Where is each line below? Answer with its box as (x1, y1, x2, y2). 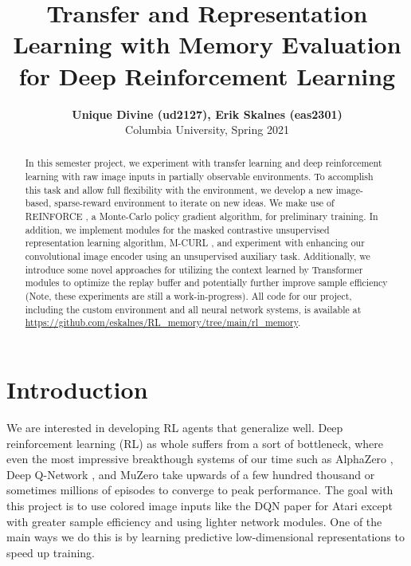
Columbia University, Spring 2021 (125, 121, 289, 138)
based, (25, 196, 52, 210)
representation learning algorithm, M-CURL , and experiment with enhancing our (25, 236, 365, 250)
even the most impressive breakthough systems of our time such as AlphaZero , (6, 450, 393, 467)
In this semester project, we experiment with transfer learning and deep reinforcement (25, 156, 382, 170)
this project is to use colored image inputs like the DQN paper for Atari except (6, 497, 393, 513)
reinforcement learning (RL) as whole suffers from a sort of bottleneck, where (6, 434, 384, 451)
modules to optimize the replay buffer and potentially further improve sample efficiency (25, 276, 388, 289)
